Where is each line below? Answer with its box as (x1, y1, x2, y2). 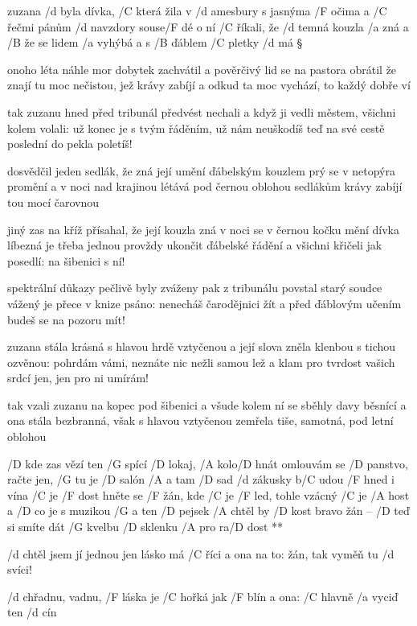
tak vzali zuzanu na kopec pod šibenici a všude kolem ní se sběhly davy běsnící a (7, 396, 407, 413)
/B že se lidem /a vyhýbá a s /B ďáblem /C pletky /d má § (7, 34, 303, 51)
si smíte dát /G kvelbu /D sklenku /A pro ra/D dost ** (7, 518, 284, 535)
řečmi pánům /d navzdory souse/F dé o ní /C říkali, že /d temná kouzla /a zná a (7, 18, 409, 35)
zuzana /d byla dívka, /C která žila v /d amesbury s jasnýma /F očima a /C (7, 2, 387, 19)
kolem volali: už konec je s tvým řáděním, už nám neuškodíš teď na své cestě (7, 119, 385, 136)
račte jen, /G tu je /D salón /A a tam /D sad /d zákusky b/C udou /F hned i (7, 471, 395, 488)
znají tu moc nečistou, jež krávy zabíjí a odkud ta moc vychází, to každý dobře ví (7, 76, 411, 93)
